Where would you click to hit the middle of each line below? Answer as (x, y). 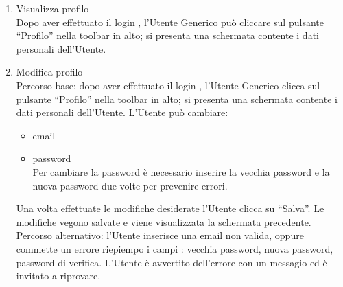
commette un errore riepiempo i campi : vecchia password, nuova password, (175, 248)
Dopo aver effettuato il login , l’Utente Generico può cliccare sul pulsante (170, 22)
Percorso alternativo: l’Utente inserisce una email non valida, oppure (160, 235)
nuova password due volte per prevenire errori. (130, 185)
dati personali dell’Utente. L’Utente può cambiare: (122, 112)
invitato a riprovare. (58, 276)
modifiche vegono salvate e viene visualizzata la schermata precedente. (164, 221)
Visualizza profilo (52, 8)
